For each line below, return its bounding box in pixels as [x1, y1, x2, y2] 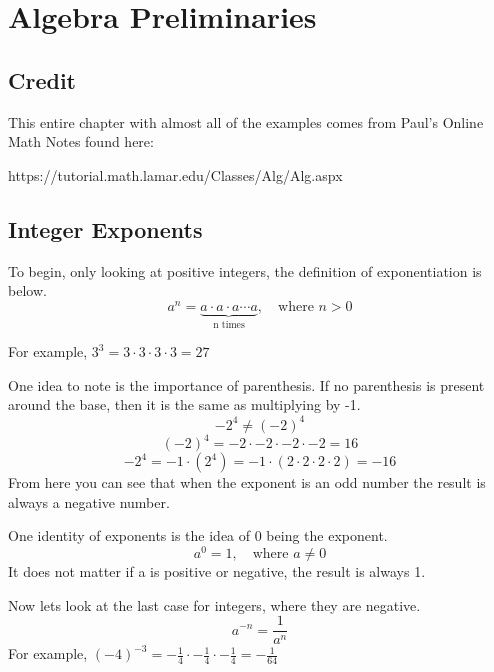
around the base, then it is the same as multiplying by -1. [8, 394, 361, 415]
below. [8, 280, 47, 301]
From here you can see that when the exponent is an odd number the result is [8, 472, 486, 493]
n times [213, 319, 245, 330]
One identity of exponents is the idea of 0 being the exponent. [8, 525, 388, 546]
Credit [8, 64, 76, 95]
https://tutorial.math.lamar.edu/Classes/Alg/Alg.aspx [8, 164, 343, 185]
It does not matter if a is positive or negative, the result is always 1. [8, 560, 426, 581]
